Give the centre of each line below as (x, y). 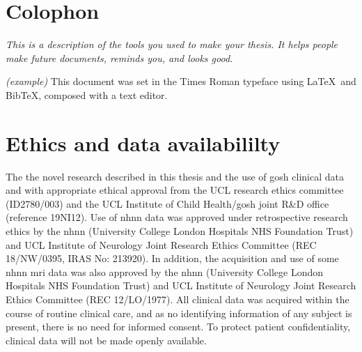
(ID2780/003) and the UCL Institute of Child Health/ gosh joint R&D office (167, 203)
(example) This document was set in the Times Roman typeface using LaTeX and (181, 81)
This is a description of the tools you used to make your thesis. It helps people (172, 44)
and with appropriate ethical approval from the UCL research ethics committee (175, 190)
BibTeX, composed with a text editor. (87, 94)
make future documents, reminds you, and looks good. (119, 58)
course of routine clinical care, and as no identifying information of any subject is (179, 313)
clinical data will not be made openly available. (106, 340)
